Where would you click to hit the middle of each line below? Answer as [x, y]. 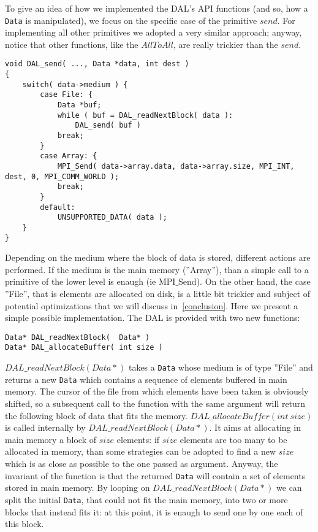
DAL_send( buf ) [108, 125]
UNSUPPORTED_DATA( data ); [112, 218]
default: [58, 207]
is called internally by [45, 427]
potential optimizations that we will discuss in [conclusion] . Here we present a [152, 305]
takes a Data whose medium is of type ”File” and [221, 367]
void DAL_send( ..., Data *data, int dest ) [97, 64]
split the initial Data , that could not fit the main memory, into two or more [146, 499]
